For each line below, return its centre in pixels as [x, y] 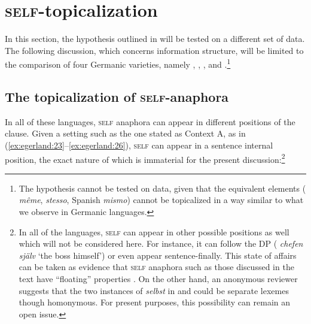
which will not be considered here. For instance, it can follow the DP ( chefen [161, 243]
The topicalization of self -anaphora [117, 96]
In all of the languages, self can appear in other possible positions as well [154, 231]
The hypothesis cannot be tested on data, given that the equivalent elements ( [162, 188]
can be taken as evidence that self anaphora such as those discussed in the [156, 267]
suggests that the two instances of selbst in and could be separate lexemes [154, 290]
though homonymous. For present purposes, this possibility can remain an [155, 302]
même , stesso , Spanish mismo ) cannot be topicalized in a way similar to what [161, 200]
